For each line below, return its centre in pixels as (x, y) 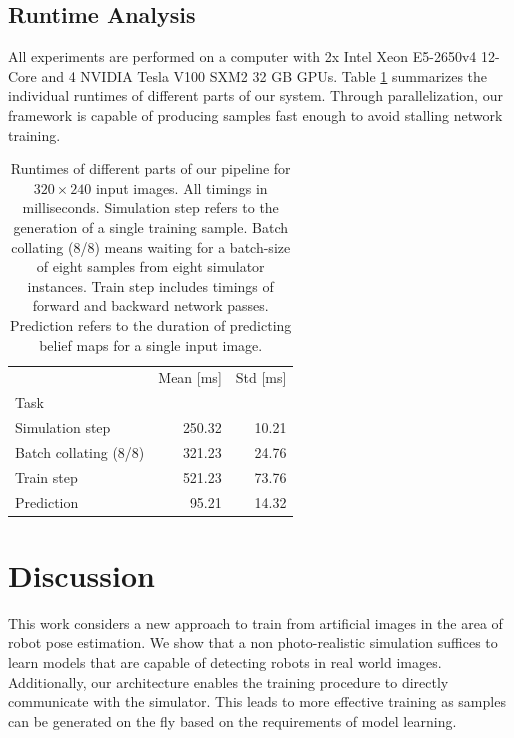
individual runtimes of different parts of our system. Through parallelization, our (255, 95)
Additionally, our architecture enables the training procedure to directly (228, 681)
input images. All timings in (181, 187)
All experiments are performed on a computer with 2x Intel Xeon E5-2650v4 (242, 56)
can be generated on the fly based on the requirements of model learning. (232, 720)
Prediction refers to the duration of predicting (151, 324)
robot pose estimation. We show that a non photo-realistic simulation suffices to (253, 642)
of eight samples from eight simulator (150, 266)
